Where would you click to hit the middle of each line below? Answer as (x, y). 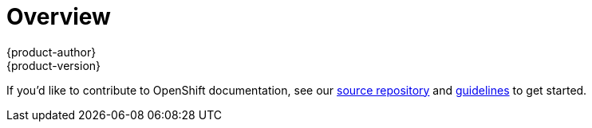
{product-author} (51, 52)
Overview (59, 17)
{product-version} (54, 65)
